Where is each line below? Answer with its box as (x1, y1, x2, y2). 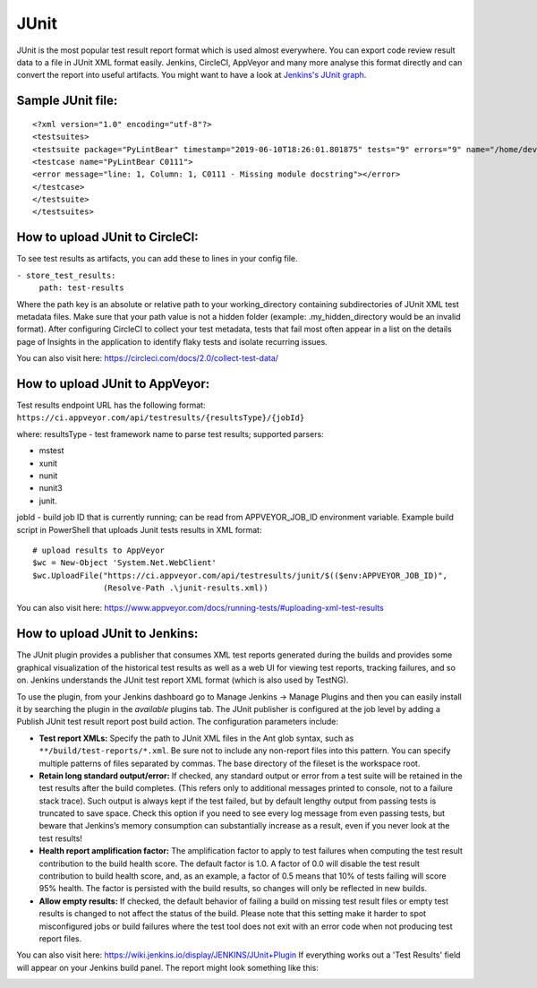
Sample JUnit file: (16, 93, 118, 108)
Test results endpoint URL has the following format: (16, 399, 206, 411)
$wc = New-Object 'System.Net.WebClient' (32, 558, 217, 568)
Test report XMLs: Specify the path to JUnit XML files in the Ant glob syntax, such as (38, 733, 354, 743)
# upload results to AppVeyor (32, 545, 166, 555)
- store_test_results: (16, 270, 116, 280)
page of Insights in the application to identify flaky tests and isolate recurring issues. (16, 336, 328, 347)
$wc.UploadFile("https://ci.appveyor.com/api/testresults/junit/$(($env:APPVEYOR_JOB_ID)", (32, 570, 447, 580)
